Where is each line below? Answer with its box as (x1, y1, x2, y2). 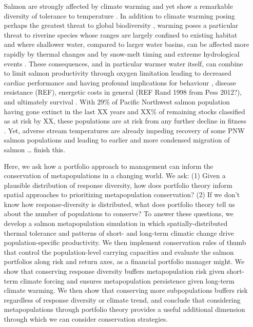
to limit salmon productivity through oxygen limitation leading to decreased (4, 68, 232, 78)
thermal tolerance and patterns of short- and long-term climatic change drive (4, 227, 234, 238)
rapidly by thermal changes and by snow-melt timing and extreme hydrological (4, 48, 240, 59)
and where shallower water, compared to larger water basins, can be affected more (4, 39, 249, 49)
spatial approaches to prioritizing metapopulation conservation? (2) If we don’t (4, 189, 240, 200)
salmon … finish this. (4, 144, 65, 154)
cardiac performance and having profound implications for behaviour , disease (4, 77, 236, 87)
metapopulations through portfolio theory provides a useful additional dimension (4, 304, 245, 314)
